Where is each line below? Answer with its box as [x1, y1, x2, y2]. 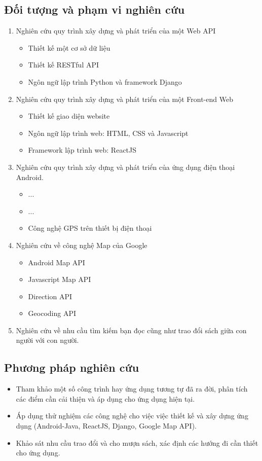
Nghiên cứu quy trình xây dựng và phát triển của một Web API [16, 25, 216, 36]
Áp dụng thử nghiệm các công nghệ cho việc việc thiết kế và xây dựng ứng [16, 410, 248, 421]
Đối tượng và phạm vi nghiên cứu [4, 2, 185, 17]
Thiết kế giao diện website [28, 111, 110, 121]
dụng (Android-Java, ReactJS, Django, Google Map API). [16, 420, 197, 431]
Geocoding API [28, 308, 77, 318]
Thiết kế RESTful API [28, 59, 99, 70]
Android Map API [28, 257, 85, 267]
